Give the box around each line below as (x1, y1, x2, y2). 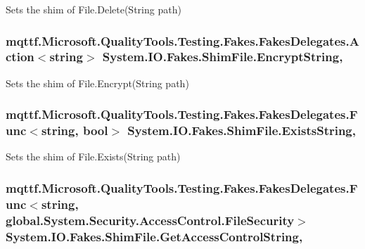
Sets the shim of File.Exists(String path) (6, 149, 181, 164)
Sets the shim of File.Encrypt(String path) (6, 75, 189, 90)
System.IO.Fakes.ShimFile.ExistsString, (127, 122, 356, 139)
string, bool (41, 122, 108, 139)
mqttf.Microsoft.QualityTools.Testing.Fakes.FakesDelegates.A (6, 32, 359, 49)
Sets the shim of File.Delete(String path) (6, 2, 181, 16)
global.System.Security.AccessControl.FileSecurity (6, 211, 295, 229)
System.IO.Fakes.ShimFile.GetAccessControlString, (6, 227, 303, 245)
